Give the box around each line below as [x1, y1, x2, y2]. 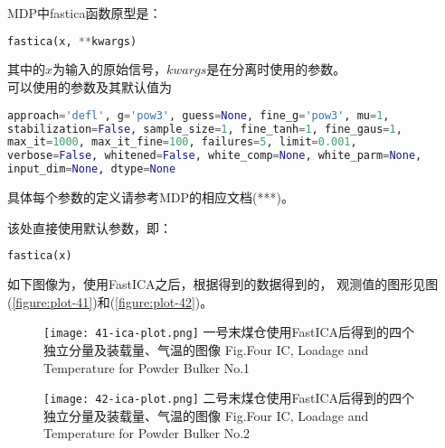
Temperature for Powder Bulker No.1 [43, 358, 251, 377]
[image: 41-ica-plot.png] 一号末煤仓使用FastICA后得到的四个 [43, 322, 415, 341]
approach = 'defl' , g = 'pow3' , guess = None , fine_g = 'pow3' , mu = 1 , [7, 108, 390, 122]
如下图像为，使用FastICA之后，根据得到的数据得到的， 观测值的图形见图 [7, 275, 439, 294]
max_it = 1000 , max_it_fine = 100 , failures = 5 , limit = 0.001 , [7, 135, 357, 149]
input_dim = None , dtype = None [7, 163, 176, 176]
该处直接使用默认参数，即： [7, 218, 172, 237]
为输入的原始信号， [52, 60, 167, 79]
